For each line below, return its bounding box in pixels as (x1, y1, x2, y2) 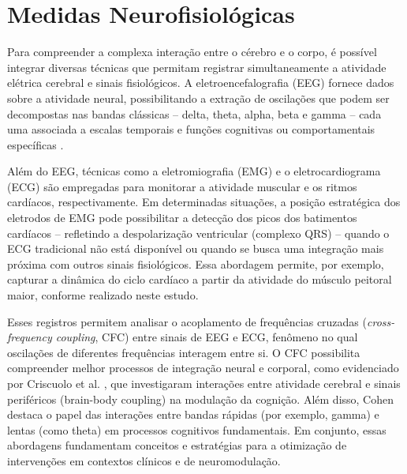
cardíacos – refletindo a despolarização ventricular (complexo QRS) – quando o (7, 224, 390, 241)
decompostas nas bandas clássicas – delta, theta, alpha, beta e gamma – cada (7, 105, 382, 122)
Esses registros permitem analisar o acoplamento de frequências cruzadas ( (7, 313, 367, 329)
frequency (7, 329, 52, 345)
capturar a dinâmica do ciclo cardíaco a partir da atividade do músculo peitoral (7, 271, 392, 288)
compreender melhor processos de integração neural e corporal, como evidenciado (7, 359, 399, 376)
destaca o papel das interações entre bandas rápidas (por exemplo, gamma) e (7, 406, 379, 423)
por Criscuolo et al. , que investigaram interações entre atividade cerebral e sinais (7, 375, 401, 391)
